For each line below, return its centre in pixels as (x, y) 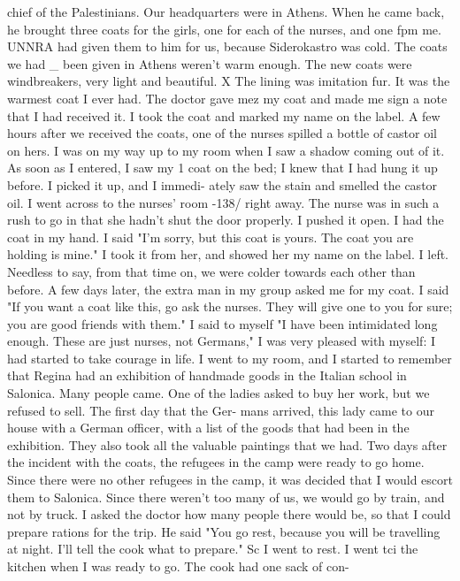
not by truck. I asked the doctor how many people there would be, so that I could (229, 514)
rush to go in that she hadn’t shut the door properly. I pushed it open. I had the (226, 220)
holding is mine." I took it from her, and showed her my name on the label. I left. (228, 254)
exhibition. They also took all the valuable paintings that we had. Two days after (227, 444)
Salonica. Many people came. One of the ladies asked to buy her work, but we (218, 393)
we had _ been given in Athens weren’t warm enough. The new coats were (210, 63)
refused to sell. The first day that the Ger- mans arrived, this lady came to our (221, 410)
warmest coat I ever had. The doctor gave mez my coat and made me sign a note (227, 98)
